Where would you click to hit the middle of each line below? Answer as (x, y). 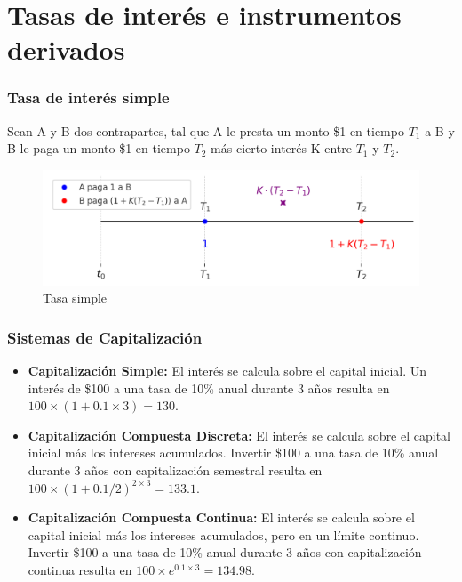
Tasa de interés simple (88, 97)
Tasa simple (75, 298)
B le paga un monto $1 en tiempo (99, 148)
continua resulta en (80, 569)
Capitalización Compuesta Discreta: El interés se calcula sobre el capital (239, 435)
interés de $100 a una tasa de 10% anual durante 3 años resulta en (209, 388)
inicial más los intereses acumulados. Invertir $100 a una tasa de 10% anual (233, 453)
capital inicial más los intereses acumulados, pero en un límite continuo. (223, 534)
